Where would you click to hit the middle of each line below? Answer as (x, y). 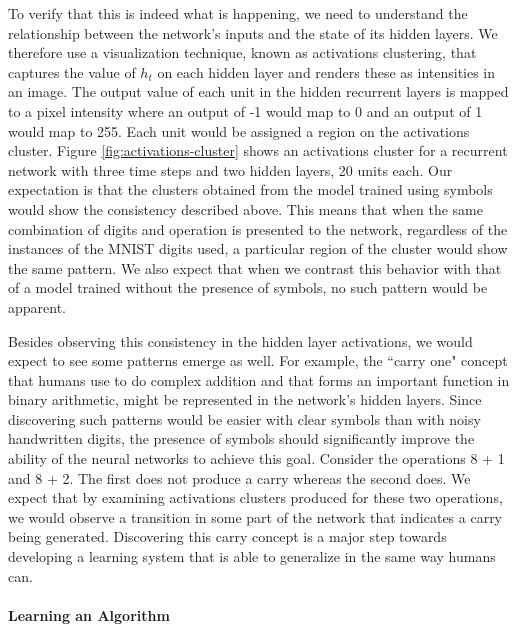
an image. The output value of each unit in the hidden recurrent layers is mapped (258, 91)
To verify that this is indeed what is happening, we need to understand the (238, 13)
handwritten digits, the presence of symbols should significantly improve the (241, 438)
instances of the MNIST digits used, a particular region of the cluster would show (258, 248)
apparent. (37, 306)
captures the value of (72, 71)
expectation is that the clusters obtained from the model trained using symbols (250, 189)
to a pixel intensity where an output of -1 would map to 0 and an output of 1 (245, 110)
